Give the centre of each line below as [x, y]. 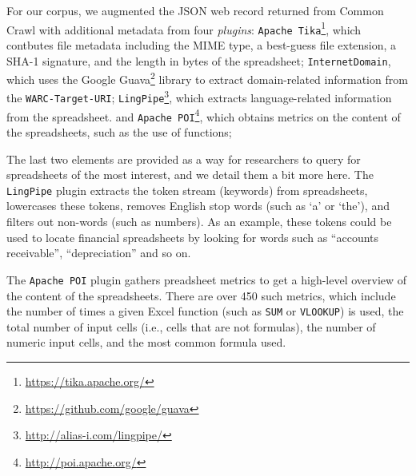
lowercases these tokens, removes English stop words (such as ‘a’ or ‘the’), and [198, 206]
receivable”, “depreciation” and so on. [99, 253]
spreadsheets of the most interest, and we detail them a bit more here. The [190, 175]
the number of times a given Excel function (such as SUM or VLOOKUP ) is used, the [205, 311]
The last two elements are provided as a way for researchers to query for [184, 159]
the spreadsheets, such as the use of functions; [119, 132]
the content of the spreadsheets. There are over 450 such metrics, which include [201, 295]
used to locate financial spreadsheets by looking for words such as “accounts [193, 237]
